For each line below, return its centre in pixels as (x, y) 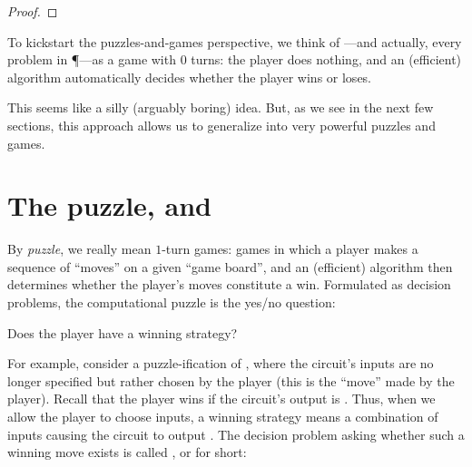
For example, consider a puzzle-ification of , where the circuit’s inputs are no (221, 363)
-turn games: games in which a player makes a (290, 249)
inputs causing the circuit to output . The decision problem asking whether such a (236, 434)
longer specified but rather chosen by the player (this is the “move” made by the (231, 380)
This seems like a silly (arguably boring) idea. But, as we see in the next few (221, 107)
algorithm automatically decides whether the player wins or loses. (190, 77)
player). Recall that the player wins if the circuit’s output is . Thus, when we (221, 399)
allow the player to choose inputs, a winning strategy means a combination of (223, 417)
